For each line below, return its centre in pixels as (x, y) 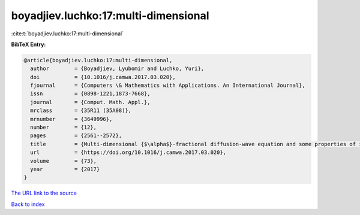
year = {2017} (65, 169)
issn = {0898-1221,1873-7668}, (90, 94)
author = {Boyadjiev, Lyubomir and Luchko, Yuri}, (117, 69)
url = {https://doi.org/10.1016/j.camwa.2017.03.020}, (128, 152)
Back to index (28, 204)
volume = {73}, (64, 161)
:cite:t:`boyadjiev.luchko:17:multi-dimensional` (67, 34)
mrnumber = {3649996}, (71, 119)
